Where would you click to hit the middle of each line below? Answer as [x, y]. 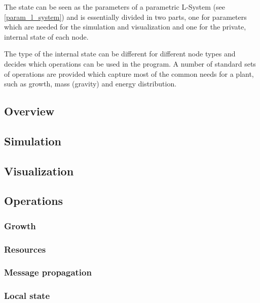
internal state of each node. [46, 36]
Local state [27, 296]
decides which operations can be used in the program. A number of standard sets [130, 63]
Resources [25, 249]
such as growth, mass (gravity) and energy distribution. [90, 84]
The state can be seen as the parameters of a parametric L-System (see [115, 7]
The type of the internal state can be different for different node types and [120, 54]
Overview [29, 111]
